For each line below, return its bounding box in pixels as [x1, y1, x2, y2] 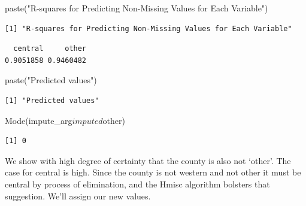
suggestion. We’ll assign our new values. [5, 189, 151, 202]
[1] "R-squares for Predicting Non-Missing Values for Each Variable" [5, 24, 292, 33]
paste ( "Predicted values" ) [5, 74, 97, 86]
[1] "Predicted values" [5, 96, 99, 105]
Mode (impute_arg [5, 114, 72, 126]
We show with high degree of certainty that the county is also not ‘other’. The [5, 154, 291, 166]
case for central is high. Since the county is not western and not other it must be [5, 166, 301, 178]
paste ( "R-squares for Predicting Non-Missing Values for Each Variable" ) [5, 2, 268, 14]
